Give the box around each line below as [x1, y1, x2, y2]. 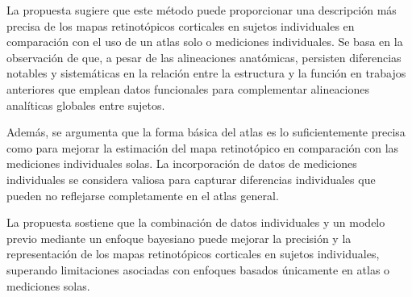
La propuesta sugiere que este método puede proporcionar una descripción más [6, 2, 397, 18]
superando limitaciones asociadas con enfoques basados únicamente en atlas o [6, 261, 390, 278]
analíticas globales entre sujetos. [6, 96, 165, 113]
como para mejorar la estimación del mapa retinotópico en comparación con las [6, 139, 399, 156]
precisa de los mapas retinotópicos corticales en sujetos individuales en [6, 17, 355, 34]
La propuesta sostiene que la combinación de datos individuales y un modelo [6, 214, 385, 231]
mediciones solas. [6, 277, 90, 294]
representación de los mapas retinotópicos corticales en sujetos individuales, [6, 245, 380, 262]
